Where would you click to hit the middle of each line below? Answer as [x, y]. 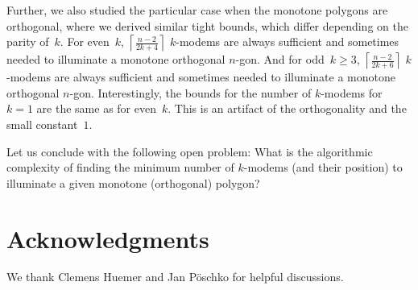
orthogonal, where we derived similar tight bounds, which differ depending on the [207, 25]
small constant [42, 124]
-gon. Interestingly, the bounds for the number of [190, 92]
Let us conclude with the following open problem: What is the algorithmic [190, 151]
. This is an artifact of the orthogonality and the [287, 108]
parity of [28, 41]
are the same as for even [96, 108]
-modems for [352, 92]
